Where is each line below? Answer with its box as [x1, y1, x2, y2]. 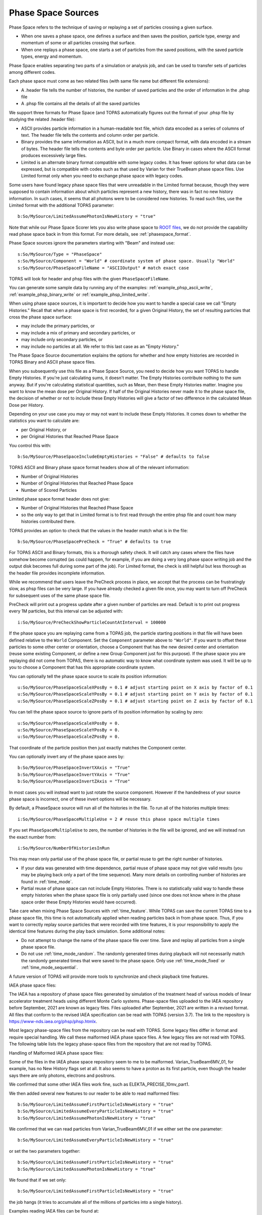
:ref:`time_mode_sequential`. [21, 965, 78, 971]
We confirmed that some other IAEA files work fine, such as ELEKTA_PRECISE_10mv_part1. [9, 1081, 190, 1087]
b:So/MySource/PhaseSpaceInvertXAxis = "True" [17, 765, 131, 770]
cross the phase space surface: [9, 314, 72, 320]
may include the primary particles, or [21, 323, 95, 329]
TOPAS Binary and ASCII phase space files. [9, 359, 96, 365]
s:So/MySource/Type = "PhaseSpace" [17, 251, 102, 257]
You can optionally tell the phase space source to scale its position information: [9, 673, 167, 679]
